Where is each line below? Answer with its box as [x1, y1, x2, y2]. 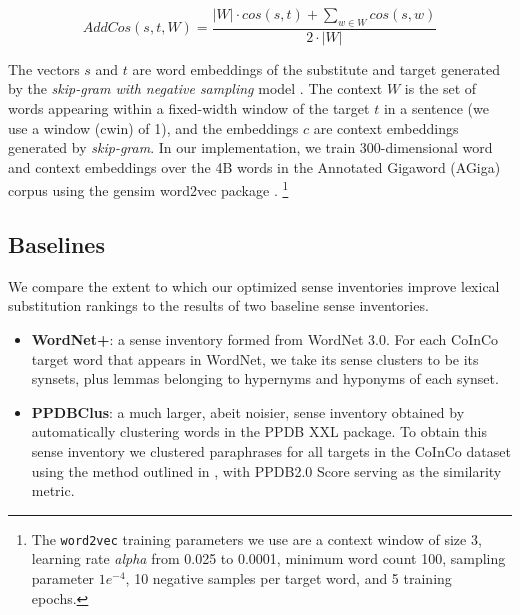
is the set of [404, 78, 477, 99]
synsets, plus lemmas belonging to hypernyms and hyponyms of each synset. [31, 368, 499, 389]
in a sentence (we [383, 98, 489, 119]
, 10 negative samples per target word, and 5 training [125, 568, 452, 589]
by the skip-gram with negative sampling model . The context [8, 78, 383, 99]
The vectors [8, 58, 80, 79]
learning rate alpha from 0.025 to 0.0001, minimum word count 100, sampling [31, 548, 506, 569]
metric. [31, 480, 75, 501]
